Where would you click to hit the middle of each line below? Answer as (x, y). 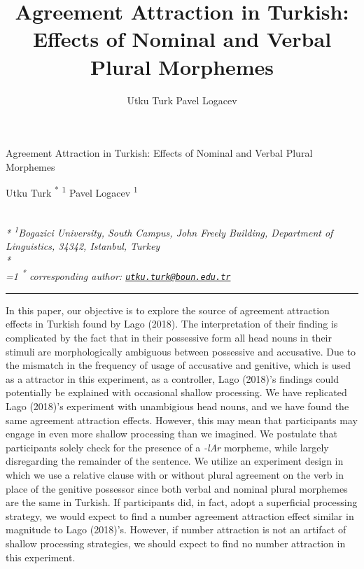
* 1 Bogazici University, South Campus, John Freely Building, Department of (169, 231)
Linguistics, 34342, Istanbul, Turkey (83, 246)
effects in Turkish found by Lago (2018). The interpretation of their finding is (172, 324)
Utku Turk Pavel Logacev (182, 100)
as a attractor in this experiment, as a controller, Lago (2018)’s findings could (172, 378)
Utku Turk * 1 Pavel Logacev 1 (72, 191)
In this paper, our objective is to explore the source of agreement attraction (168, 310)
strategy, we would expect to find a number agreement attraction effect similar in (180, 515)
